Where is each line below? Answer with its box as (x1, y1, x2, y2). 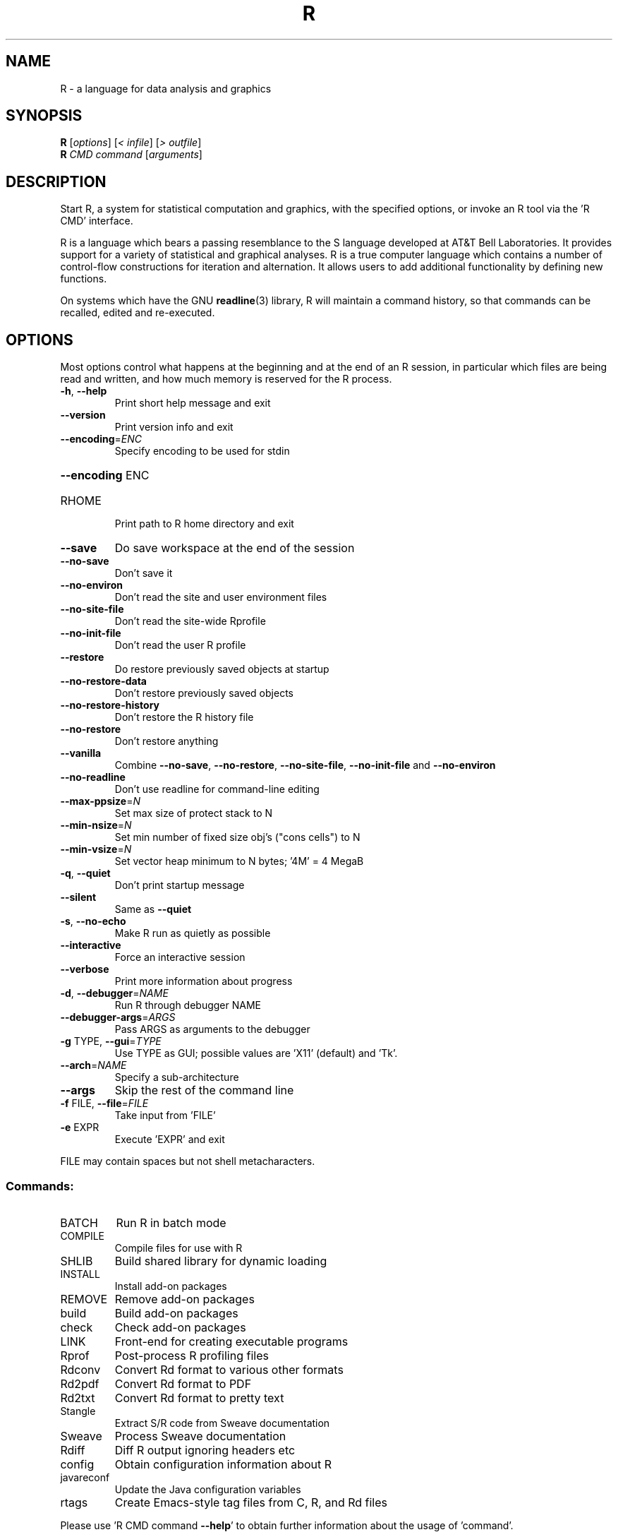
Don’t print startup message (114, 879, 245, 892)
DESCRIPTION (6, 172, 107, 191)
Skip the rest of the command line (114, 1083, 294, 1098)
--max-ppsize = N (60, 795, 140, 808)
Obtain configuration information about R (114, 1457, 332, 1471)
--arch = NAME (60, 1059, 127, 1072)
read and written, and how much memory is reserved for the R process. (60, 373, 392, 385)
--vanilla (60, 747, 102, 760)
